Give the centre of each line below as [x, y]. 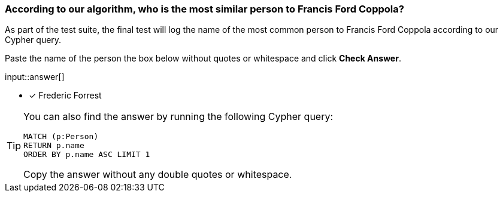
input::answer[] [35, 77]
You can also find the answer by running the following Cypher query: [178, 117]
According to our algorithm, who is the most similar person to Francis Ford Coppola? [204, 9]
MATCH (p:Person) [61, 137]
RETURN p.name [54, 146]
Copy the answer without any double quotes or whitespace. [158, 175]
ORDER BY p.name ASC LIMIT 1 [87, 155]
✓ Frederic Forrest [65, 96]
